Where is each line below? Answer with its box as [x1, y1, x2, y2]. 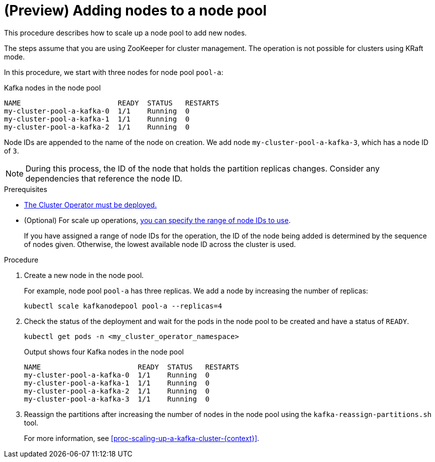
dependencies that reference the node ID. [25, 173, 182, 183]
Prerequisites [4, 184, 47, 193]
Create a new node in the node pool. [24, 270, 144, 279]
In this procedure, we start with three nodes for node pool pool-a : [4, 67, 223, 76]
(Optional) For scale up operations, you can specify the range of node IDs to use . [24, 215, 291, 224]
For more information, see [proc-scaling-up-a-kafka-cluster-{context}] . [24, 433, 259, 442]
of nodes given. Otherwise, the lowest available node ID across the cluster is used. [24, 239, 296, 248]
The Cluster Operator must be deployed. [24, 200, 157, 209]
